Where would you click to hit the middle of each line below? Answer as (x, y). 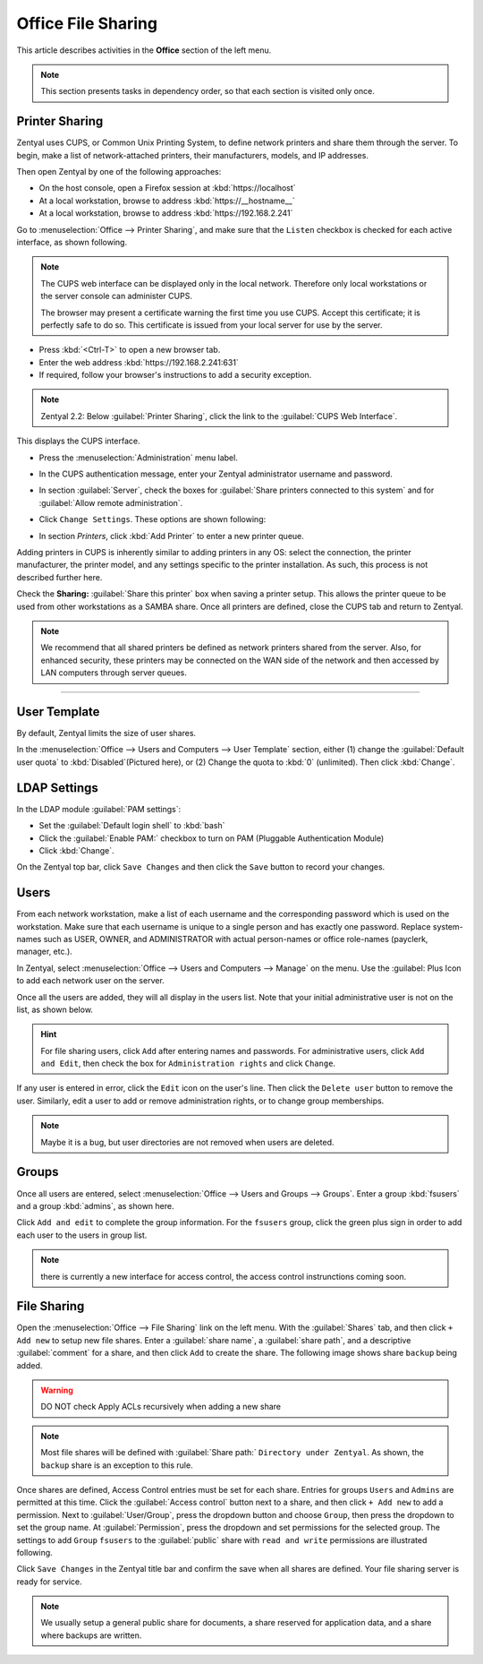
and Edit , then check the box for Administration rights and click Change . (188, 1064)
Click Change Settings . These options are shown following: (153, 519)
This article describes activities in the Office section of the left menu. (144, 50)
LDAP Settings (57, 788)
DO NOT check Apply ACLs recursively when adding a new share (161, 1407)
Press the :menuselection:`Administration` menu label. (139, 458)
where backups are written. (91, 1635)
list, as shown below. (55, 1009)
